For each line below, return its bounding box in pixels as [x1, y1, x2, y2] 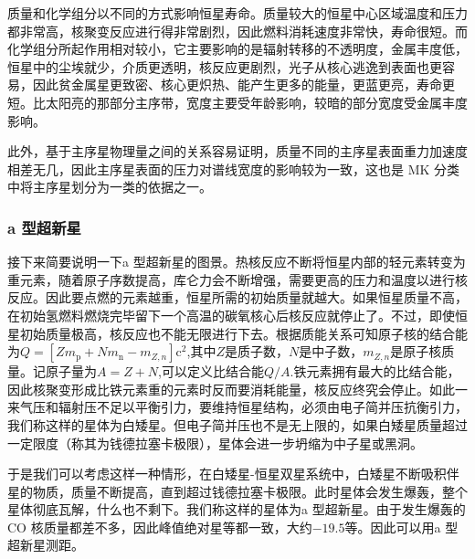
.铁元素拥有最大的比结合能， [290, 362, 460, 381]
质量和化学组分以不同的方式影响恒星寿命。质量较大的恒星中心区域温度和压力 [7, 4, 468, 22]
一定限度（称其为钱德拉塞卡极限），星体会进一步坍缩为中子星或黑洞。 [7, 433, 423, 452]
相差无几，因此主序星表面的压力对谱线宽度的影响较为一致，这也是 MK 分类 [7, 159, 460, 178]
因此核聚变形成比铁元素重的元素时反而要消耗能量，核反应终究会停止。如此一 [7, 379, 468, 398]
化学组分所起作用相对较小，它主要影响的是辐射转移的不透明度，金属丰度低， [7, 39, 468, 58]
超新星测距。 [7, 535, 84, 554]
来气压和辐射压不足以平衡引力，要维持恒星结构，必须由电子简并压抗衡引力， [7, 397, 468, 417]
